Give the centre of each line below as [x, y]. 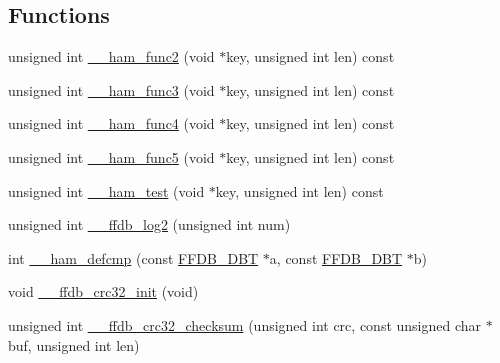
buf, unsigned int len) [74, 344]
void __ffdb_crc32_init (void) [103, 291]
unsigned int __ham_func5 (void [111, 156]
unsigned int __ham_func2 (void [111, 56]
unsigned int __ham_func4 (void [111, 123]
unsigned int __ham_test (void [106, 190]
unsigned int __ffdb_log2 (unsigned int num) [149, 224]
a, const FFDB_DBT [336, 257]
